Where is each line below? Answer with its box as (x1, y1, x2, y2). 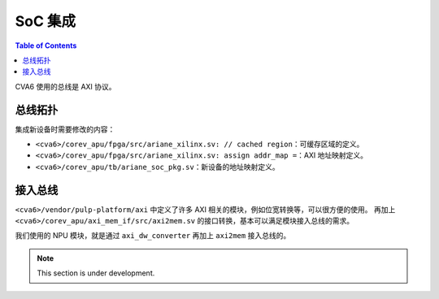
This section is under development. (37, 268, 155, 278)
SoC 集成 (15, 12, 76, 30)
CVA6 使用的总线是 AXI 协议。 (15, 81, 117, 91)
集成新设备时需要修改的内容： (15, 124, 115, 134)
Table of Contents (15, 41, 77, 50)
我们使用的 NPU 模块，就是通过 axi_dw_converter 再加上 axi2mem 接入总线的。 (15, 231, 291, 240)
